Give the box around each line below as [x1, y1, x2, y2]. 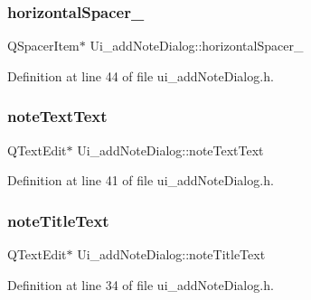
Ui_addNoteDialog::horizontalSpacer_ [90, 36, 304, 55]
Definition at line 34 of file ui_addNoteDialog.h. [7, 275, 274, 294]
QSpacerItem [7, 36, 80, 55]
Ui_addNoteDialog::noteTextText [77, 140, 264, 159]
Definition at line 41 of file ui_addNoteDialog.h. [7, 171, 274, 190]
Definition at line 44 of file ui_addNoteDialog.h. [7, 66, 274, 85]
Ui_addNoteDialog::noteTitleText [77, 245, 266, 264]
